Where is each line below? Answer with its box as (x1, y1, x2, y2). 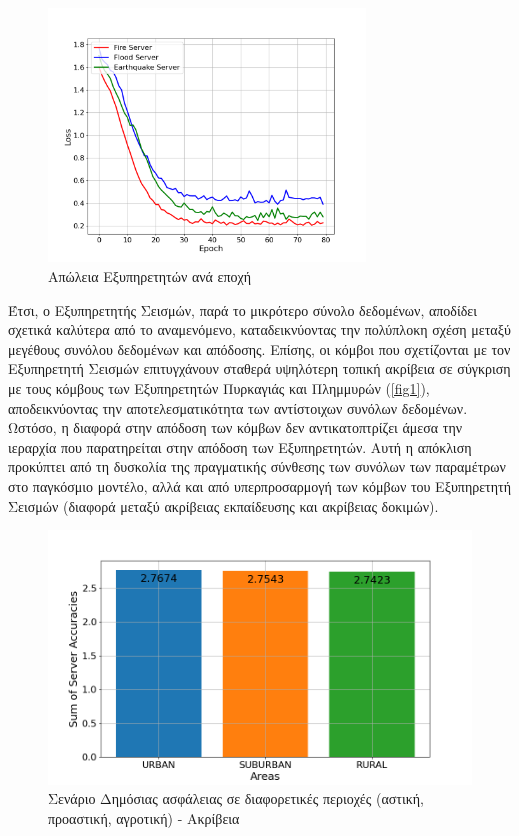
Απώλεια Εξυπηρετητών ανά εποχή (48, 265, 252, 286)
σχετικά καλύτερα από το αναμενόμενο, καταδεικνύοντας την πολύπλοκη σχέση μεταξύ (8, 319, 511, 340)
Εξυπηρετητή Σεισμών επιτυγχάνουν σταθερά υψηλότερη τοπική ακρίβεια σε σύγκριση (8, 358, 511, 379)
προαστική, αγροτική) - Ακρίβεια (48, 807, 240, 828)
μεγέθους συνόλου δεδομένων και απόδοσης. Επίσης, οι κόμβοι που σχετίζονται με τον (8, 338, 511, 359)
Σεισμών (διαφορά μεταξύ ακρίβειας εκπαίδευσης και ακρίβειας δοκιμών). (8, 495, 439, 516)
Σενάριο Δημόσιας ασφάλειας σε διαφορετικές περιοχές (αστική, (48, 788, 424, 809)
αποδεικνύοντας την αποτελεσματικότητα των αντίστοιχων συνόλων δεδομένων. (8, 397, 468, 418)
